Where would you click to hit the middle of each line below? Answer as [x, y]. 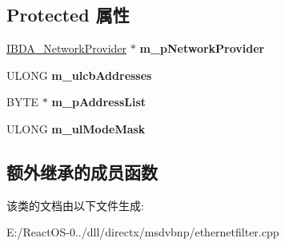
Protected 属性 [68, 15]
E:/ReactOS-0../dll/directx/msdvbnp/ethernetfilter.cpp [143, 232]
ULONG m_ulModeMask [76, 128]
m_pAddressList [99, 102]
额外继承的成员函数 [82, 171]
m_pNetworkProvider [202, 48]
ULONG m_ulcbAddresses [79, 75]
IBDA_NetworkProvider [67, 48]
